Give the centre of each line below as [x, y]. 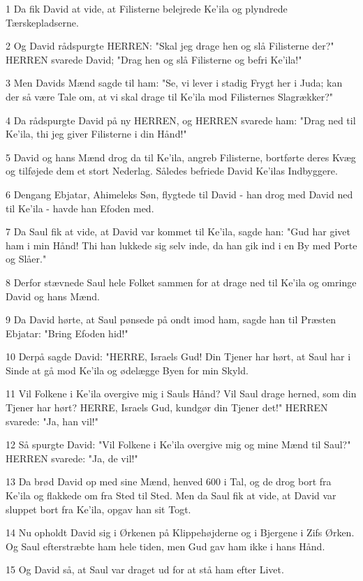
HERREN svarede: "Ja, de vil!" [72, 458]
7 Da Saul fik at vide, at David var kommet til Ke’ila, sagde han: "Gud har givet [178, 231]
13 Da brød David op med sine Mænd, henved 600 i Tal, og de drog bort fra [169, 481]
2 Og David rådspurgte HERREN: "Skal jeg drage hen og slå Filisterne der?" [170, 46]
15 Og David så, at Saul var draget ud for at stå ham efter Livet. [145, 569]
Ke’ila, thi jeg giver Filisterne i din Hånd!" [96, 134]
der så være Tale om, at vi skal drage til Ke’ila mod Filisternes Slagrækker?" [170, 96]
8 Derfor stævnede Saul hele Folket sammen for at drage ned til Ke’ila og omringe [181, 282]
